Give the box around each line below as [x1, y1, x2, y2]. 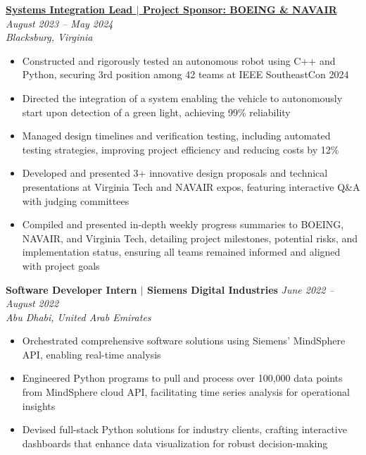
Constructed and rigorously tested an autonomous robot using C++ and [22, 53, 336, 68]
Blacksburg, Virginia [6, 30, 93, 44]
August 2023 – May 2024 [6, 15, 113, 30]
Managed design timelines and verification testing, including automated [22, 128, 331, 143]
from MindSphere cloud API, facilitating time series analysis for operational [22, 385, 350, 399]
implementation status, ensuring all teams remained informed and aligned [22, 244, 341, 259]
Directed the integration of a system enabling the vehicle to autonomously [22, 90, 343, 105]
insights [22, 398, 56, 413]
